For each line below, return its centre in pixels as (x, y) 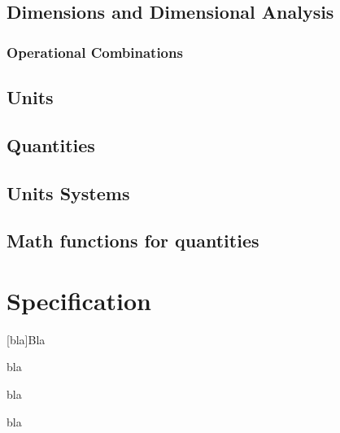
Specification (79, 300)
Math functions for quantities (133, 241)
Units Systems (68, 192)
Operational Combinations (95, 52)
